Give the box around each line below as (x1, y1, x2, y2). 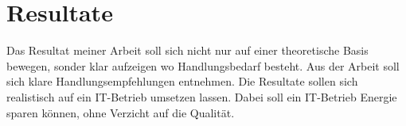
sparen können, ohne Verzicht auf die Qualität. (6, 104, 235, 120)
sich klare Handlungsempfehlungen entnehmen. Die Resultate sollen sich (6, 73, 358, 90)
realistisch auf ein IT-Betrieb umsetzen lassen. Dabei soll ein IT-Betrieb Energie (6, 88, 397, 105)
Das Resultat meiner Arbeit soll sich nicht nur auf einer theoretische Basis (6, 42, 369, 59)
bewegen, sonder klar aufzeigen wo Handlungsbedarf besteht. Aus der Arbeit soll (6, 57, 400, 74)
